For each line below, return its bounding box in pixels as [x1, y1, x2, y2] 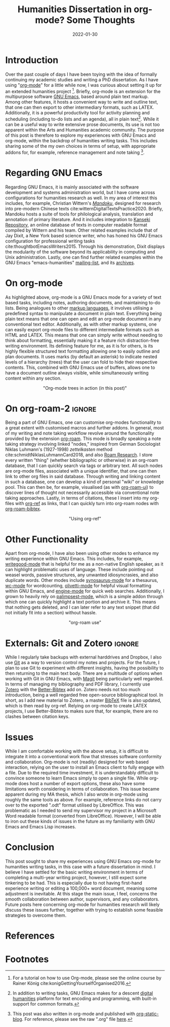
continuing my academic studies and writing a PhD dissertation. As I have [5, 76, 158, 82]
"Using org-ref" [69, 516, 101, 522]
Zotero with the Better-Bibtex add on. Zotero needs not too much [5, 687, 141, 693]
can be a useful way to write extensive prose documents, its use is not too [5, 121, 160, 128]
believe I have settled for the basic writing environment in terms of [5, 869, 144, 875]
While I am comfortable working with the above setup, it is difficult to [5, 748, 149, 754]
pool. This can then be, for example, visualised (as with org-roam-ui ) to [5, 484, 154, 490]
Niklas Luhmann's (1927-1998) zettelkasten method [5, 446, 113, 453]
